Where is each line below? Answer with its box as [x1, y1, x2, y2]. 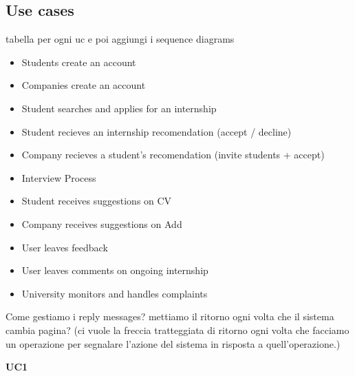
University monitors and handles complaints [21, 286, 208, 300]
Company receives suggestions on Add [21, 216, 182, 231]
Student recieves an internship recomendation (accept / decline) [21, 124, 292, 138]
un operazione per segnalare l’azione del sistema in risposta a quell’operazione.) [6, 336, 341, 351]
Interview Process [21, 170, 96, 185]
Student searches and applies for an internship [21, 101, 217, 115]
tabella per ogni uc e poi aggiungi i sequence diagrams [6, 32, 235, 46]
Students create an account [21, 54, 136, 69]
